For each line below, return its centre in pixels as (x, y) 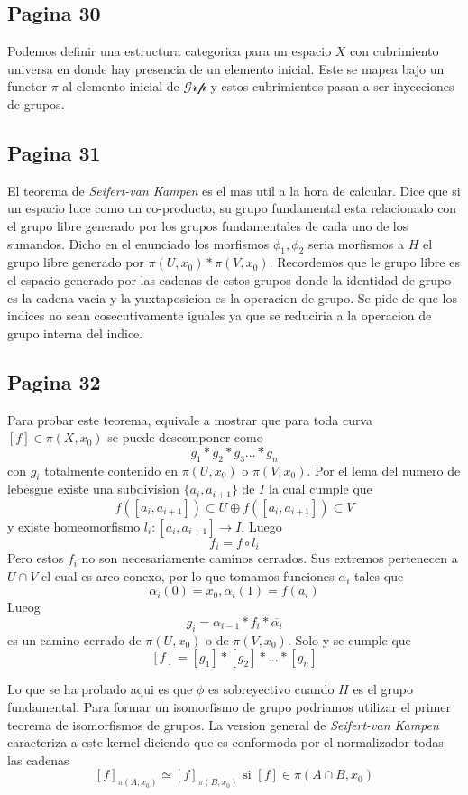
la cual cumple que (321, 489)
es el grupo (383, 689)
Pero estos (36, 558)
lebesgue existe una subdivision (93, 489)
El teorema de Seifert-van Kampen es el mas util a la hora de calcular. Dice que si (234, 190)
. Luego (262, 526)
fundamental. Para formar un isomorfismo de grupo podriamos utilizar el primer (229, 706)
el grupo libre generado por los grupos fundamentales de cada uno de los (208, 225)
